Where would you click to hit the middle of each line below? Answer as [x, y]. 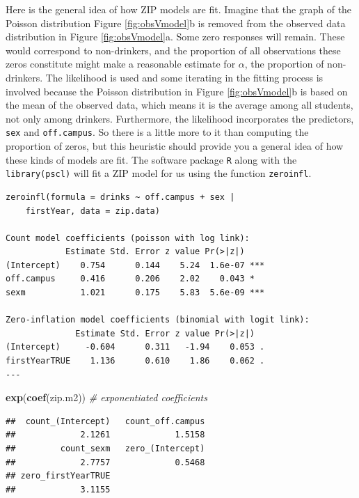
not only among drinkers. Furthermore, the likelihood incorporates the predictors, [180, 118]
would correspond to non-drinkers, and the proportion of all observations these [173, 50]
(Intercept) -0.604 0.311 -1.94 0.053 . [135, 347]
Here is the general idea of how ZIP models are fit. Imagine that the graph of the [179, 9]
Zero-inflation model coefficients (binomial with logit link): [158, 320]
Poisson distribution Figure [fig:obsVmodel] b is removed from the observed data [176, 23]
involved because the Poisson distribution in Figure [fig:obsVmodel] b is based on [177, 91]
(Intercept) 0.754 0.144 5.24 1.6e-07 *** [135, 265]
